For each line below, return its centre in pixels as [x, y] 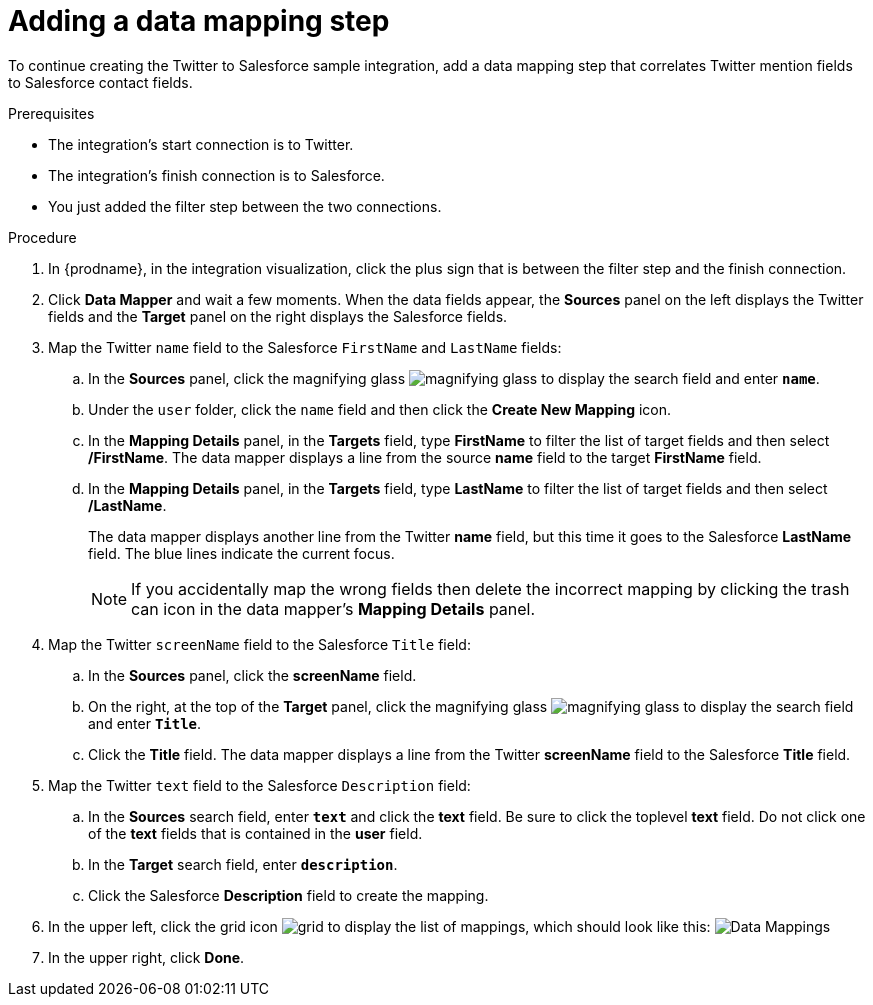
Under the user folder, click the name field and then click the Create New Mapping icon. [380, 409]
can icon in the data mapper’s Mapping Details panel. [333, 608]
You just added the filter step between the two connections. [245, 206]
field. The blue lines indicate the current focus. [241, 553]
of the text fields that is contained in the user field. [255, 833]
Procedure [42, 237]
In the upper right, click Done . [146, 957]
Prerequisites [51, 113]
